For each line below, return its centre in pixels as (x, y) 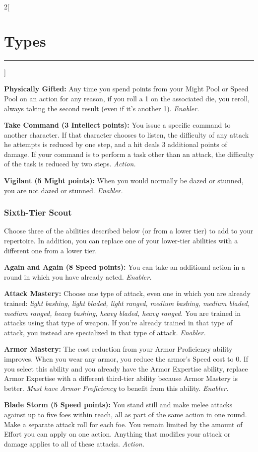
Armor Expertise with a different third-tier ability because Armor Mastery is (121, 378)
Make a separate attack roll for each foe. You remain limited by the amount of (123, 424)
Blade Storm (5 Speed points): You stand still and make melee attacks (118, 405)
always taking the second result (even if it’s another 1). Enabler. (102, 108)
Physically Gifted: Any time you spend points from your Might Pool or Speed (126, 89)
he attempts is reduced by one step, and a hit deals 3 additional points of (116, 144)
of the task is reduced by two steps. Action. (70, 164)
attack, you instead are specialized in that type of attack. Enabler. (105, 332)
